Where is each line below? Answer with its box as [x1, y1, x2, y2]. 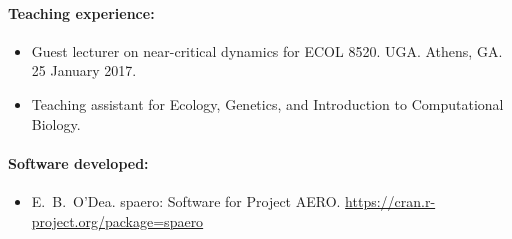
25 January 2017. [31, 60, 137, 81]
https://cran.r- [345, 190, 436, 211]
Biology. [31, 113, 81, 134]
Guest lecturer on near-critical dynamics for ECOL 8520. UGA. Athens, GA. [31, 40, 503, 61]
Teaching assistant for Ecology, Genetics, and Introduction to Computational [31, 93, 504, 114]
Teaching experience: [8, 2, 155, 23]
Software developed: [8, 152, 149, 173]
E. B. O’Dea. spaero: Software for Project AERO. [31, 190, 341, 211]
